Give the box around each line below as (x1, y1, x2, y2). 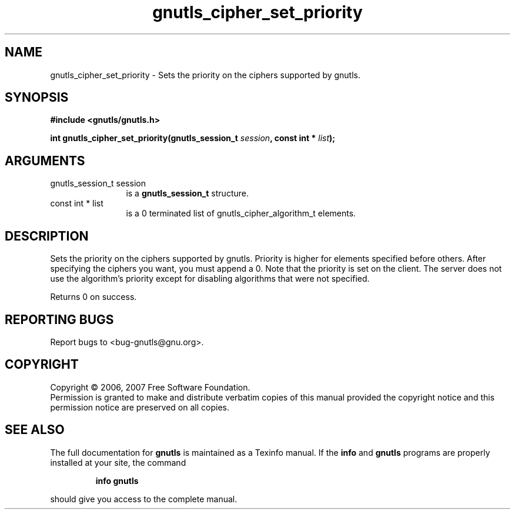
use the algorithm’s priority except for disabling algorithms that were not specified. (50, 273, 370, 284)
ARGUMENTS (5, 153, 85, 168)
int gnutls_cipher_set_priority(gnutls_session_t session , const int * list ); (50, 133, 336, 143)
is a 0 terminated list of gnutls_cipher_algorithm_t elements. (126, 208, 356, 219)
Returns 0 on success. (50, 292, 137, 302)
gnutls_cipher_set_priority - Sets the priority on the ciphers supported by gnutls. (50, 69, 361, 80)
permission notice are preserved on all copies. (50, 402, 229, 412)
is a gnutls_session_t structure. (126, 188, 249, 199)
